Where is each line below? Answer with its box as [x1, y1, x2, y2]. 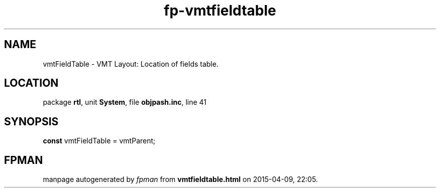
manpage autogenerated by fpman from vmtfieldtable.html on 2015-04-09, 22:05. [43, 175, 318, 184]
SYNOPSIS [4, 115, 59, 128]
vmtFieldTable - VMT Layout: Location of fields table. [43, 59, 218, 68]
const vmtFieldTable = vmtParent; [43, 136, 156, 145]
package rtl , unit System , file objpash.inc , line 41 [43, 98, 207, 107]
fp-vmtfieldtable [164, 2, 276, 19]
